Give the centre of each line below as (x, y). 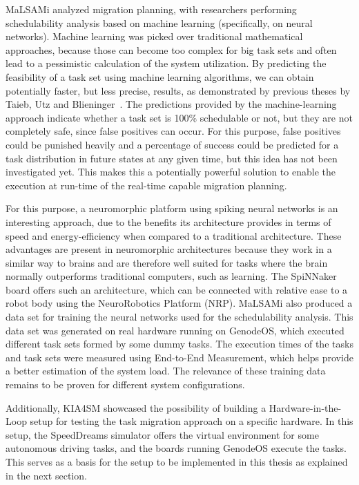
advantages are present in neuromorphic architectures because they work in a (169, 249)
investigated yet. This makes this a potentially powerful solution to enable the (171, 172)
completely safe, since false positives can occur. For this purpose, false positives (173, 131)
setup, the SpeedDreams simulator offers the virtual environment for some (162, 434)
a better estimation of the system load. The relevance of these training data (166, 371)
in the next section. (46, 475)
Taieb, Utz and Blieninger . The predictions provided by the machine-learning (171, 104)
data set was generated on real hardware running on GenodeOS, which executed (175, 330)
